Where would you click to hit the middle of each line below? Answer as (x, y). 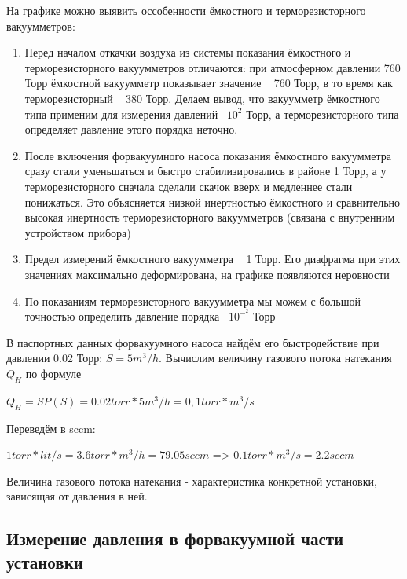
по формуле (53, 373)
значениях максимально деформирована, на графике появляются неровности (207, 274)
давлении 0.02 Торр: (55, 358)
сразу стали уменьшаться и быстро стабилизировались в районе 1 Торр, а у (205, 171)
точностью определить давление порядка (122, 316)
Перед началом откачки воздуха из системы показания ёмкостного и (188, 52)
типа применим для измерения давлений (121, 114)
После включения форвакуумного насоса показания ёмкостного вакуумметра (208, 155)
